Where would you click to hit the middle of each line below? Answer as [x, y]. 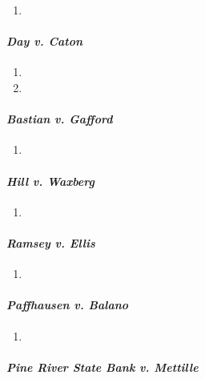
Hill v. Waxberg [50, 181]
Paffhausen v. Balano [68, 305]
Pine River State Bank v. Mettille [102, 367]
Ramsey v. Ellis [51, 242]
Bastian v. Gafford [60, 119]
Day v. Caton [45, 41]
